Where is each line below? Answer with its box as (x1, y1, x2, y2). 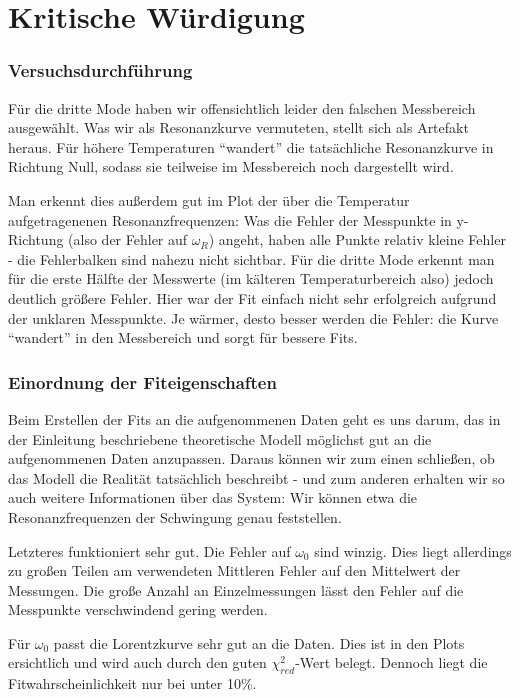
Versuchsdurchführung (8, 58, 193, 83)
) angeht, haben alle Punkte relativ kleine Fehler (208, 229, 506, 250)
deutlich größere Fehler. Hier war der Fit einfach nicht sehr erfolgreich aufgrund (8, 287, 497, 308)
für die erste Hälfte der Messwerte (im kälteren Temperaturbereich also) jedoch (8, 268, 494, 289)
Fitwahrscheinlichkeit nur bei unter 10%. (8, 673, 257, 694)
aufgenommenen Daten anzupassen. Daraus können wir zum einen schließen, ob (8, 448, 495, 469)
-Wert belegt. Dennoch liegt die (295, 652, 488, 673)
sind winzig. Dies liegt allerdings (314, 540, 512, 561)
